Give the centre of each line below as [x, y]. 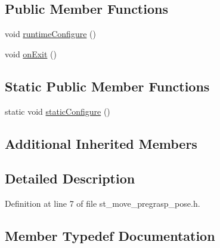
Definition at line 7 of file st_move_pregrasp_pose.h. [103, 203]
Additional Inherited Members [101, 143]
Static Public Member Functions [107, 86]
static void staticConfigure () [58, 111]
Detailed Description [70, 178]
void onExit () [31, 53]
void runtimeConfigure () [50, 34]
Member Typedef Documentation [110, 236]
